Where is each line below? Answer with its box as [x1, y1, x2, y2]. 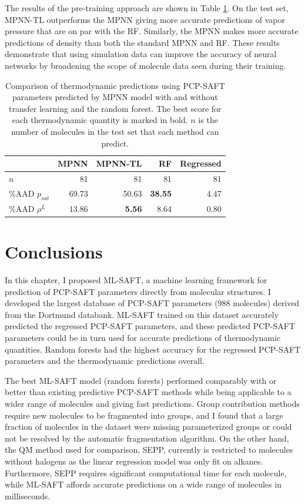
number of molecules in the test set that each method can [11, 125, 219, 137]
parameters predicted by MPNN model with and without [12, 91, 218, 103]
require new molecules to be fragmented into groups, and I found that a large [5, 409, 283, 421]
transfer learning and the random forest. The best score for [9, 102, 222, 114]
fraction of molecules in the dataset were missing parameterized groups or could [5, 420, 292, 433]
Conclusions [5, 240, 103, 264]
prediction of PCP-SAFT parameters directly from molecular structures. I [5, 285, 272, 297]
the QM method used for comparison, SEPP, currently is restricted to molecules [5, 443, 293, 456]
